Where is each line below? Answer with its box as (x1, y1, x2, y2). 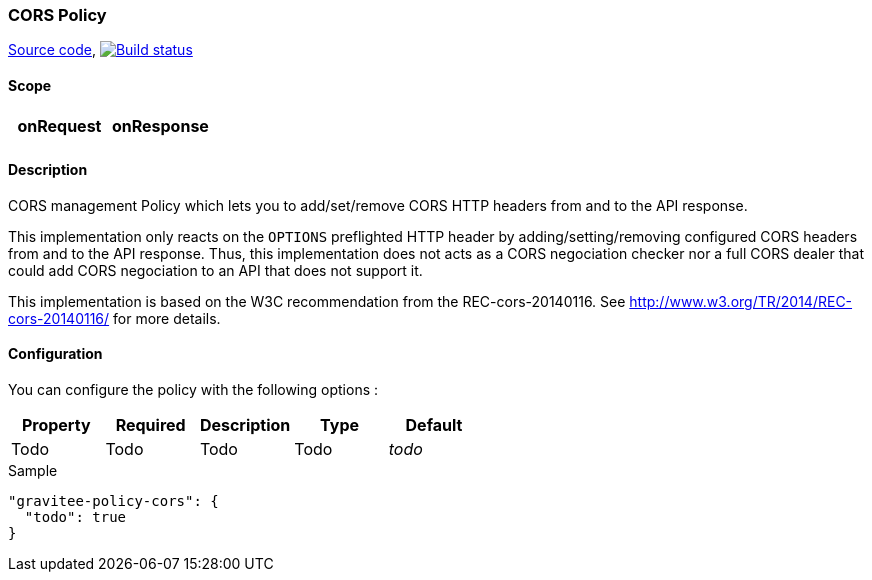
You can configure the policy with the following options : (8, 381, 379, 399)
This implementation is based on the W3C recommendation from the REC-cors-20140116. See (8, 292, 626, 310)
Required (115, 415, 186, 436)
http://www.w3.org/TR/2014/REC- (629, 292, 853, 310)
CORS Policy (8, 5, 107, 25)
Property (21, 415, 91, 436)
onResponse (111, 115, 209, 136)
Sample (8, 462, 58, 480)
